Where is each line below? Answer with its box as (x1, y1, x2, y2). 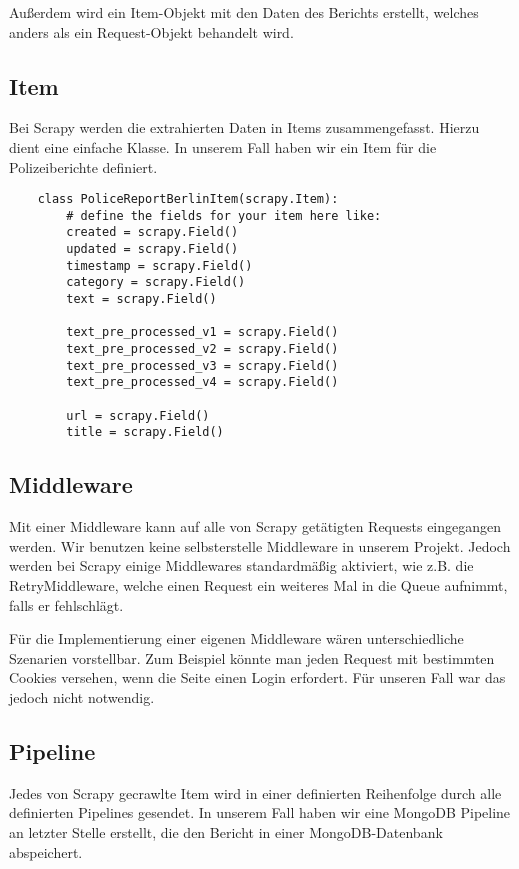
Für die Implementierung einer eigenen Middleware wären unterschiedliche (9, 628, 464, 649)
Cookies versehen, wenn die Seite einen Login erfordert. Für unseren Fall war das (9, 667, 506, 688)
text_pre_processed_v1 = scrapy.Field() (66, 325, 339, 340)
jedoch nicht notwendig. (9, 686, 155, 707)
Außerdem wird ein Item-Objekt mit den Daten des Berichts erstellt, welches (9, 2, 479, 22)
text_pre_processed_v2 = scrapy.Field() (66, 342, 339, 357)
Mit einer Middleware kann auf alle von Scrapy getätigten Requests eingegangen (9, 516, 502, 537)
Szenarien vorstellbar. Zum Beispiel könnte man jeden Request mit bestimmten (9, 647, 495, 668)
